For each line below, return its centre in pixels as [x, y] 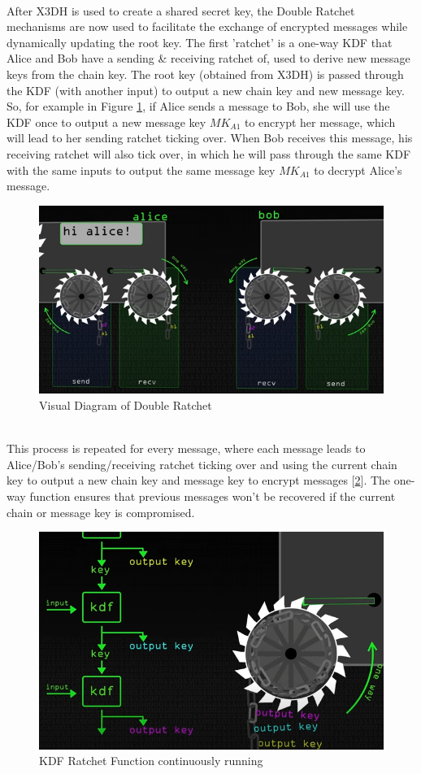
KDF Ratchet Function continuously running [151, 761]
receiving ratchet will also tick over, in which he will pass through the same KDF [209, 153]
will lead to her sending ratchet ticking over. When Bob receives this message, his [210, 138]
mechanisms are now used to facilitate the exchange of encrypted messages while [207, 26]
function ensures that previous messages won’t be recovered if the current [213, 496]
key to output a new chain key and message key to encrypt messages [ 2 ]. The [199, 480]
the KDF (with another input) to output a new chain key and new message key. [206, 90]
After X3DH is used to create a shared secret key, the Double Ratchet [181, 10]
